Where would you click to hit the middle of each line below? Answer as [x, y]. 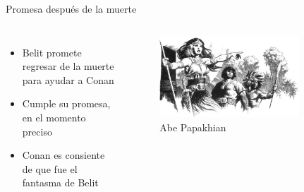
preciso [37, 131]
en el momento [54, 117]
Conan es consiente [63, 155]
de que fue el [50, 168]
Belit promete [52, 52]
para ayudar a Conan [68, 79]
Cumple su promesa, [66, 103]
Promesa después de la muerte [71, 8]
